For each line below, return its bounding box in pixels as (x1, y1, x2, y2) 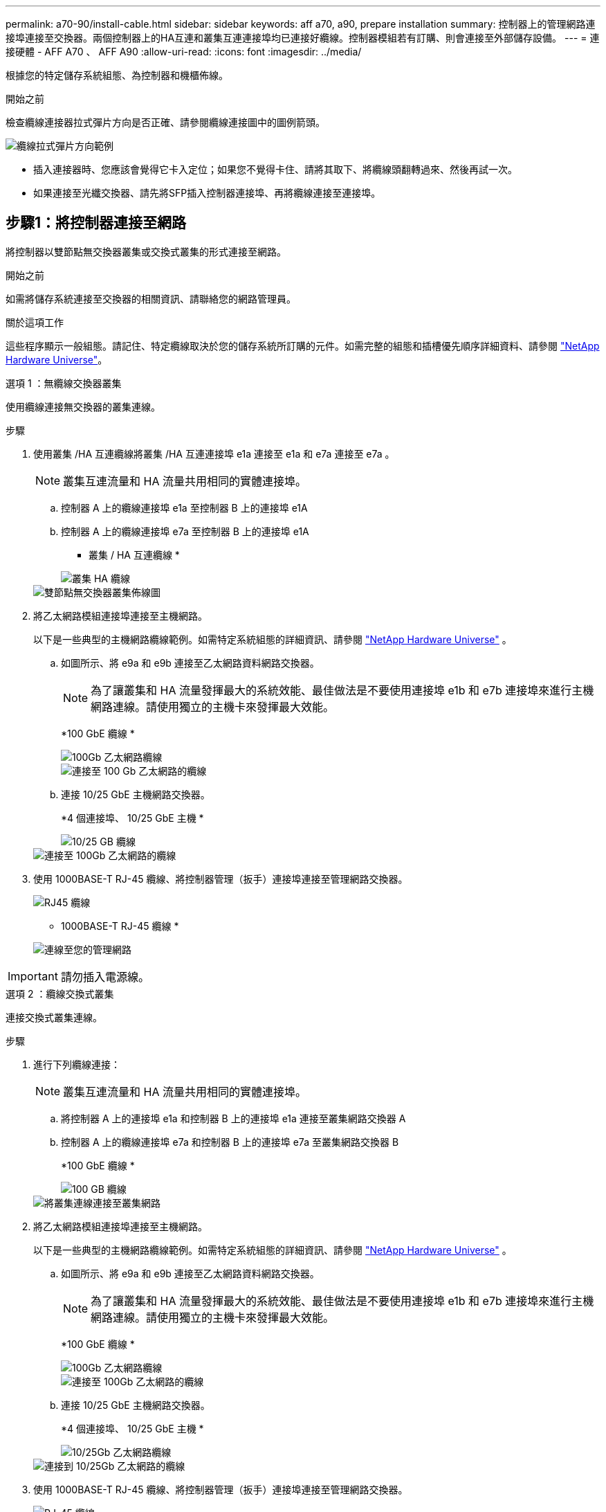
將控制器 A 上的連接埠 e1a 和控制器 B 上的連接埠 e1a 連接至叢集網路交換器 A (61, 1112, 406, 1124)
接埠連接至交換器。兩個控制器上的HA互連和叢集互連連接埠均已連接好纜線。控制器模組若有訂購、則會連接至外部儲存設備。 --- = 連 (6, 32, 600, 44)
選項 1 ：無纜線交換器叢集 (6, 377, 122, 389)
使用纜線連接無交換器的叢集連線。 (6, 400, 160, 413)
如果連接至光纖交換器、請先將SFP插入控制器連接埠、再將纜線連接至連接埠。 (33, 187, 381, 199)
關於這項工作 (6, 316, 64, 328)
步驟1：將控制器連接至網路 (6, 214, 187, 232)
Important (8, 969, 58, 983)
